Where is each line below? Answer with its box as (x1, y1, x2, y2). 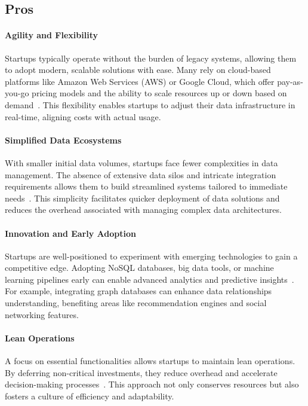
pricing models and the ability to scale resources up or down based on (32, 87, 287, 99)
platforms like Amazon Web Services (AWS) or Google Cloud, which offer (5, 75, 275, 87)
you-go (5, 87, 29, 99)
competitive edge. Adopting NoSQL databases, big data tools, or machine (5, 261, 274, 274)
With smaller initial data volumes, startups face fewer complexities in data (5, 156, 278, 169)
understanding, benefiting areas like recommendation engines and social (5, 297, 267, 309)
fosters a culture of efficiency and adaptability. (5, 389, 174, 402)
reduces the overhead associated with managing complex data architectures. (5, 203, 282, 216)
